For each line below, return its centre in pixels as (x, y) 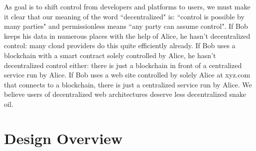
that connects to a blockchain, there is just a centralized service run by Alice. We (128, 84)
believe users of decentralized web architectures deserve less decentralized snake (125, 94)
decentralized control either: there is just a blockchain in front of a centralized (123, 65)
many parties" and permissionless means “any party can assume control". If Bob (126, 26)
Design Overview (64, 138)
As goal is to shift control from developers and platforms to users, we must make (127, 6)
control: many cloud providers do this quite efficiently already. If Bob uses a (120, 45)
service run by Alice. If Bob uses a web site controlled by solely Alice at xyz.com (127, 75)
